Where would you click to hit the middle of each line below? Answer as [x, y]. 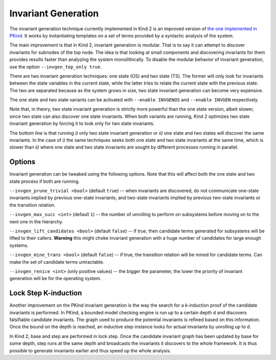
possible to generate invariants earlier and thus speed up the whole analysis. [90, 350]
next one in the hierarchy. [36, 221]
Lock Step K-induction [46, 293]
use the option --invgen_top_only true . [55, 67]
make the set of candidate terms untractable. [57, 262]
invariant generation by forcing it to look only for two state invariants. [82, 123]
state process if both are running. [44, 181]
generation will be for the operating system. [55, 279]
